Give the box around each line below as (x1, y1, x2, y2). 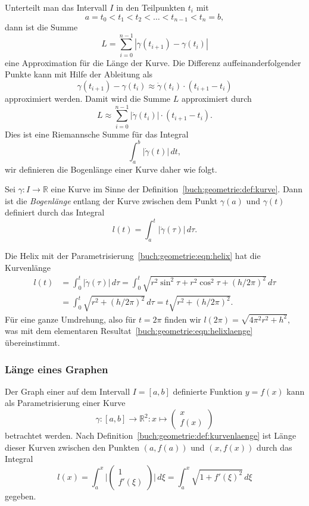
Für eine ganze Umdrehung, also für (5, 313, 136, 325)
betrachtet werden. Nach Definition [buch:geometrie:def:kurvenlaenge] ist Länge (5, 429, 296, 442)
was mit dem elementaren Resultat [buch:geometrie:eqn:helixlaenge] (5, 324, 253, 337)
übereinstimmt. (5, 336, 60, 349)
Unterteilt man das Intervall (5, 1, 107, 13)
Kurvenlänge (5, 261, 51, 273)
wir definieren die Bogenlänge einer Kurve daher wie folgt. (5, 163, 217, 175)
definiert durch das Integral (5, 206, 105, 218)
